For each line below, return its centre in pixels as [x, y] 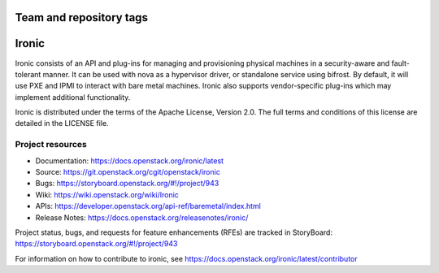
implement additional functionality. [73, 97]
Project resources [51, 145]
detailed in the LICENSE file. [62, 123]
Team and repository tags [81, 17]
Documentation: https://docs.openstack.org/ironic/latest [129, 160]
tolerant [28, 74]
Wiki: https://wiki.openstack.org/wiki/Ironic [107, 194]
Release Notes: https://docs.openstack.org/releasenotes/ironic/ [142, 217]
